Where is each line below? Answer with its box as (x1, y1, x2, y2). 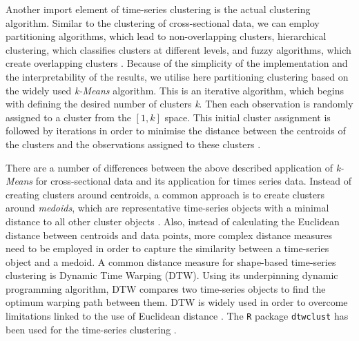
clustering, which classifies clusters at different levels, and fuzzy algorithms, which (6, 42, 351, 56)
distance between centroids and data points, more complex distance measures (6, 227, 333, 242)
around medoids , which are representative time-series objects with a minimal (6, 200, 329, 215)
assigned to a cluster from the (6, 110, 131, 124)
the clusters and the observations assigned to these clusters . (6, 136, 261, 151)
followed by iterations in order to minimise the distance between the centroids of (6, 123, 346, 138)
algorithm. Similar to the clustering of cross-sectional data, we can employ (6, 15, 320, 30)
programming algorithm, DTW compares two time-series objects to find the (6, 281, 326, 296)
